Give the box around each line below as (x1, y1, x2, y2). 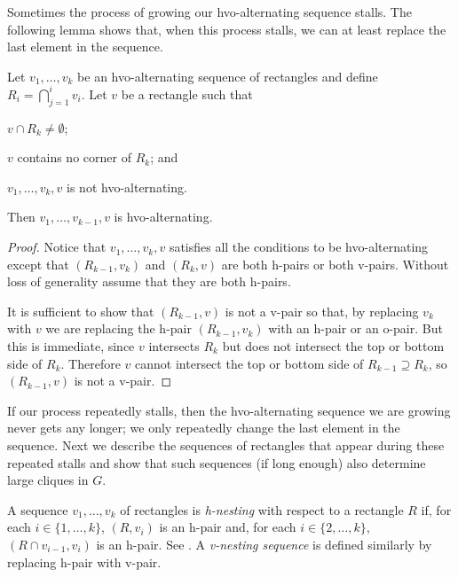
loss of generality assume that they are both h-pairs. (7, 272, 291, 291)
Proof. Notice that (7, 238, 107, 256)
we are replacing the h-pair (45, 319, 192, 338)
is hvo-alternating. (114, 207, 213, 226)
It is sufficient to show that (7, 301, 154, 320)
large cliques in (7, 471, 89, 489)
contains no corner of (17, 148, 131, 167)
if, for (421, 500, 452, 519)
